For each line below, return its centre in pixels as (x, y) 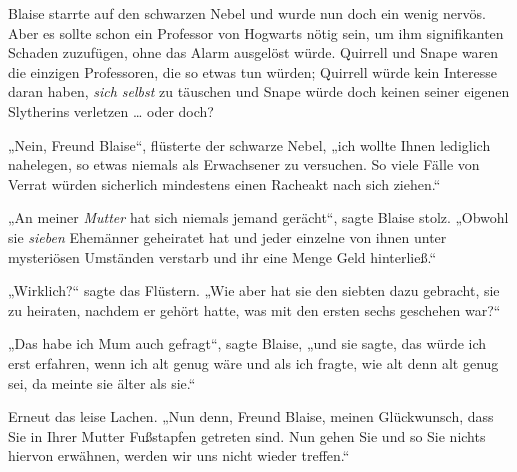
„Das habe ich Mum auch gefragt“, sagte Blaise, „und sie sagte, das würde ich (247, 343)
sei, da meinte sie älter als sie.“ (102, 382)
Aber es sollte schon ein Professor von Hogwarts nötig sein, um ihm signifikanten (256, 32)
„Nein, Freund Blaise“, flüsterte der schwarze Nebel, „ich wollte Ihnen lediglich (249, 144)
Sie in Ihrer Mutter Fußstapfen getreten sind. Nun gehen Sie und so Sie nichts (247, 435)
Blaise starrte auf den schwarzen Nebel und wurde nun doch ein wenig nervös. (247, 13)
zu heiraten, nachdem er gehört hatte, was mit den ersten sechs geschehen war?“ (254, 309)
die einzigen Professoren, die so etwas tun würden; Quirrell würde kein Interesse (252, 71)
